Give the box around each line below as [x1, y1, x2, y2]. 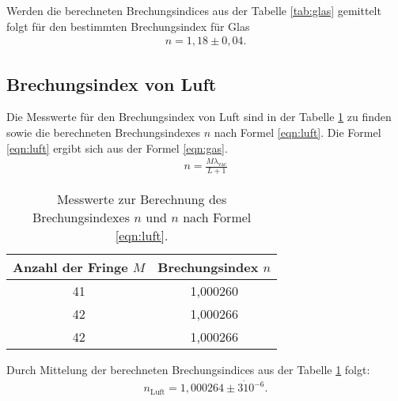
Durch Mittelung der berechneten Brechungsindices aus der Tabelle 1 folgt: [6, 361, 370, 378]
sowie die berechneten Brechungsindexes [6, 124, 201, 141]
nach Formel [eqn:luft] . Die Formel [214, 124, 381, 141]
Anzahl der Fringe [13, 258, 128, 277]
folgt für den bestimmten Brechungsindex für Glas [6, 17, 250, 34]
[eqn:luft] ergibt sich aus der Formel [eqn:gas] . [6, 139, 228, 156]
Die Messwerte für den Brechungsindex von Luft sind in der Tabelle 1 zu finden [6, 108, 392, 125]
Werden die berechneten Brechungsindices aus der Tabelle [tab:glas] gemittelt [6, 2, 381, 18]
